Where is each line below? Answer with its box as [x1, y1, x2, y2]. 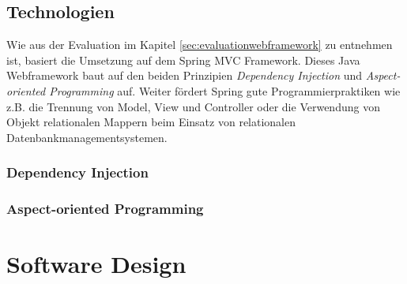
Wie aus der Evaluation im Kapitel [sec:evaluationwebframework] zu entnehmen [6, 36, 393, 53]
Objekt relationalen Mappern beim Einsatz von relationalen [6, 114, 296, 130]
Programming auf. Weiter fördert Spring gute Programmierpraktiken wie [49, 82, 401, 99]
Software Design [6, 248, 187, 280]
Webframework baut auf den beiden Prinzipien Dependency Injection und [6, 67, 363, 84]
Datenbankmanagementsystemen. [6, 129, 168, 145]
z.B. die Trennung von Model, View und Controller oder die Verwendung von [6, 98, 380, 114]
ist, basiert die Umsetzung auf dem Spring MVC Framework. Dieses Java [6, 51, 360, 68]
